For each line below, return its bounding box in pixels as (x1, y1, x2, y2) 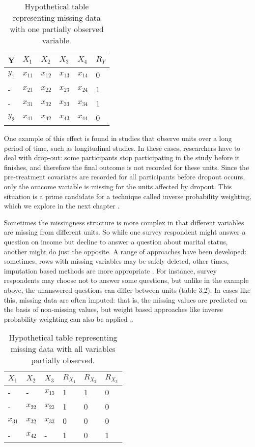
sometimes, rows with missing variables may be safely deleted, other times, (4, 256, 229, 266)
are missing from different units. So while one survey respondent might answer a (4, 227, 246, 237)
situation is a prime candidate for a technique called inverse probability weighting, (4, 191, 252, 201)
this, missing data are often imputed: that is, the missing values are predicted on (4, 294, 247, 305)
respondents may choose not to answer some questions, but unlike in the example (4, 275, 249, 285)
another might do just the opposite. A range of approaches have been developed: (4, 246, 247, 256)
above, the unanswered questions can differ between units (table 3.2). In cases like (4, 284, 251, 295)
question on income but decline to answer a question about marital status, (4, 236, 228, 246)
